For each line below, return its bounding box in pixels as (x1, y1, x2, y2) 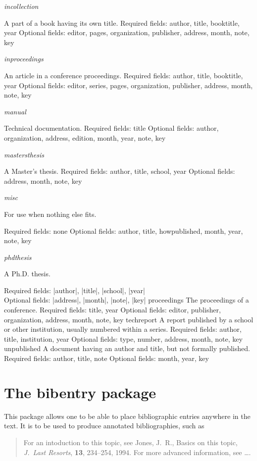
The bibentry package (4, 382, 156, 402)
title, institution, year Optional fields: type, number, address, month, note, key (4, 333, 243, 344)
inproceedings (4, 53, 44, 64)
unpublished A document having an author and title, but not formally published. (4, 343, 250, 354)
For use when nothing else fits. (4, 208, 97, 219)
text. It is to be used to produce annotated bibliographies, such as (4, 420, 205, 431)
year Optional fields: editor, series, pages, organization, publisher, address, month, (4, 80, 253, 90)
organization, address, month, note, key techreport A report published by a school (4, 314, 254, 324)
